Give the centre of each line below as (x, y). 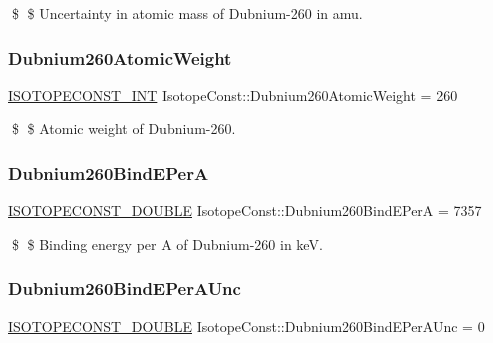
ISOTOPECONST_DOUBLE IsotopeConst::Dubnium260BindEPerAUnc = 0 (246, 325)
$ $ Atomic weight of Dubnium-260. (123, 128)
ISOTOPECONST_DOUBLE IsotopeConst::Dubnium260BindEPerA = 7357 (245, 210)
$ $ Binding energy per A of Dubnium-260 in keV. (167, 243)
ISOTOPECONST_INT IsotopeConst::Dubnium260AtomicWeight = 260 (233, 94)
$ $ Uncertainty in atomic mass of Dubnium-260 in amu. (187, 13)
